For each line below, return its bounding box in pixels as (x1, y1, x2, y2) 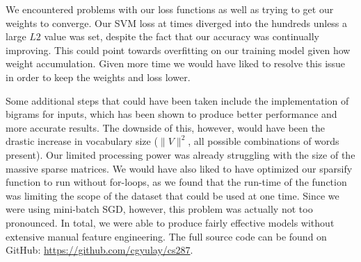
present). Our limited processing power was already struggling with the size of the (6, 147, 355, 161)
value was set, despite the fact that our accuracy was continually (44, 29, 319, 44)
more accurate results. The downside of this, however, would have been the (6, 120, 325, 134)
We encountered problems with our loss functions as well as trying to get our (6, 2, 334, 16)
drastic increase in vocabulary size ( (6, 134, 158, 148)
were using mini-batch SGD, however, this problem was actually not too (6, 202, 313, 216)
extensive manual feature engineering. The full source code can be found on (6, 229, 327, 243)
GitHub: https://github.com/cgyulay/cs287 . (6, 243, 193, 257)
